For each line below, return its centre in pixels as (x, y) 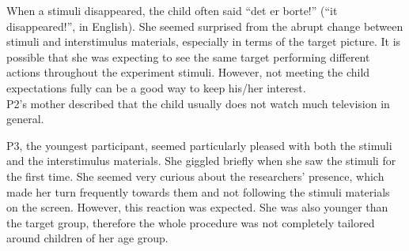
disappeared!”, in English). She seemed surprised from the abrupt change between (205, 26)
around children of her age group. (87, 238)
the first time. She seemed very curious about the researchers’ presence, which (195, 176)
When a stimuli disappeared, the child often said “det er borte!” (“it (172, 10)
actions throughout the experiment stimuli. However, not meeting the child (188, 72)
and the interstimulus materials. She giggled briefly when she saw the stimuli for (201, 161)
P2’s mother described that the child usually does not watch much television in (198, 103)
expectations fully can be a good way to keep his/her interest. (156, 87)
